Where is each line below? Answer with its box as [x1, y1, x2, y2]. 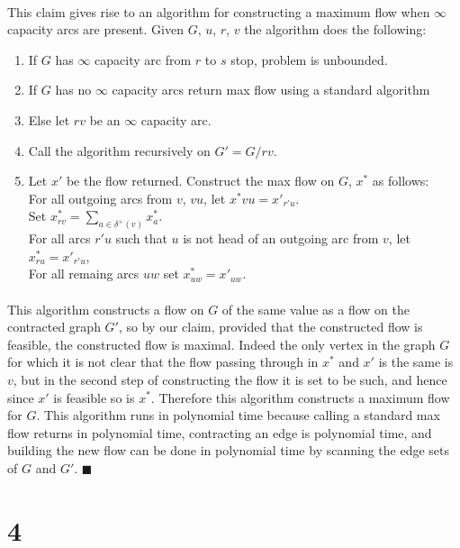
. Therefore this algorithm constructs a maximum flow [150, 388, 450, 406]
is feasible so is [53, 388, 135, 406]
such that [115, 229, 167, 248]
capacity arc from [95, 50, 192, 68]
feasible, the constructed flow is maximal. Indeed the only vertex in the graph [7, 334, 436, 353]
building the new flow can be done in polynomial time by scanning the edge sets [7, 441, 450, 460]
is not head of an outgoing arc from [183, 229, 379, 248]
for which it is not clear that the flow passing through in [7, 352, 319, 371]
